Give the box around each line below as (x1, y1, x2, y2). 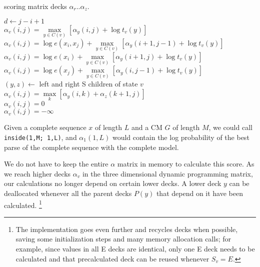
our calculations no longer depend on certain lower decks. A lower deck (4, 178, 221, 188)
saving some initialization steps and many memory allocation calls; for (15, 233, 231, 244)
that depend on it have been (156, 187, 243, 198)
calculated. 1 (4, 198, 42, 210)
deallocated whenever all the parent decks (4, 187, 132, 198)
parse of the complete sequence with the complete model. (4, 141, 179, 152)
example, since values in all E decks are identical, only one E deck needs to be (15, 243, 255, 253)
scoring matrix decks (4, 1, 67, 11)
